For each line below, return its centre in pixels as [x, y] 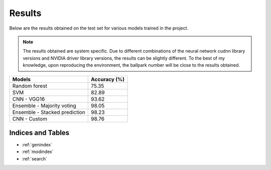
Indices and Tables [39, 133]
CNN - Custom [30, 119]
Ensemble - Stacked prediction [49, 112]
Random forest [30, 86]
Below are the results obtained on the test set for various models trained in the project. [99, 28]
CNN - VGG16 [29, 99]
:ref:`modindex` [38, 152]
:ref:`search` [35, 158]
